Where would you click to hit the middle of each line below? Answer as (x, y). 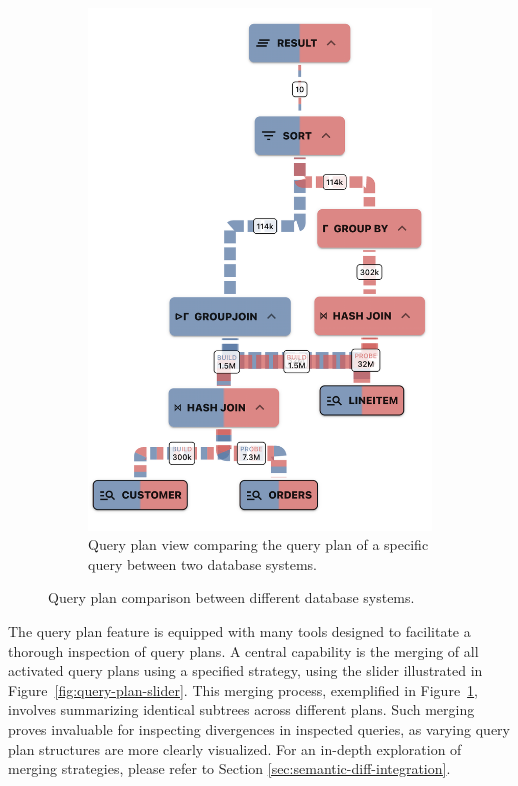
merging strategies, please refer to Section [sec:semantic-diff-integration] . (229, 768)
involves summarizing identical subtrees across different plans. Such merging (241, 709)
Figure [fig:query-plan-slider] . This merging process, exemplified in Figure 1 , (243, 689)
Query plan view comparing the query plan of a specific (258, 544)
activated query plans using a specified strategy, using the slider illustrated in (245, 670)
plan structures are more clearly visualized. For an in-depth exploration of (235, 748)
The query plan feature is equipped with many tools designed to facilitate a (239, 631)
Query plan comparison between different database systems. (231, 597)
